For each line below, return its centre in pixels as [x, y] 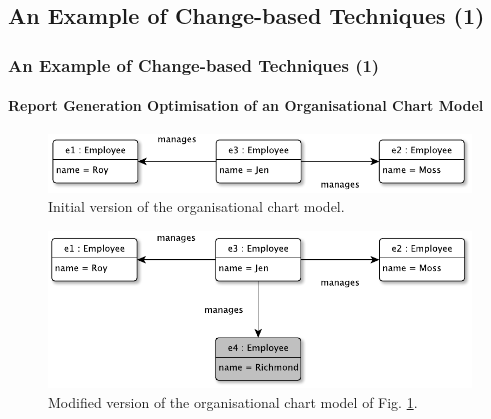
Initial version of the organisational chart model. [196, 206]
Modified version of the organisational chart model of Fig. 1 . [233, 401]
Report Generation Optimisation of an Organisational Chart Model [246, 105]
